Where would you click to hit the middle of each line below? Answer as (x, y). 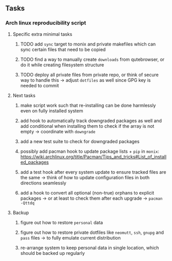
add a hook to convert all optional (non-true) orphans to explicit (87, 193)
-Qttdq (27, 203)
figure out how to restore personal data (62, 222)
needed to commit (40, 85)
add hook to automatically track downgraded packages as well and (91, 121)
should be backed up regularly (53, 253)
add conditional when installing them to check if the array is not (87, 126)
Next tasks (24, 95)
